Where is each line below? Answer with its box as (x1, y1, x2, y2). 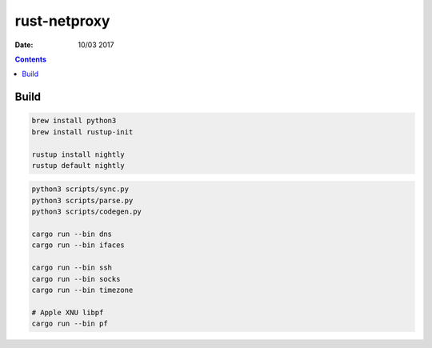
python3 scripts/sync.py (31, 185, 130, 194)
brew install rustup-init (31, 127, 134, 136)
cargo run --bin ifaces (31, 241, 126, 250)
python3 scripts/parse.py (31, 196, 134, 205)
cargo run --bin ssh (31, 263, 112, 272)
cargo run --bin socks (31, 274, 121, 283)
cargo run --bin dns (31, 230, 112, 239)
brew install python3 (31, 116, 117, 126)
